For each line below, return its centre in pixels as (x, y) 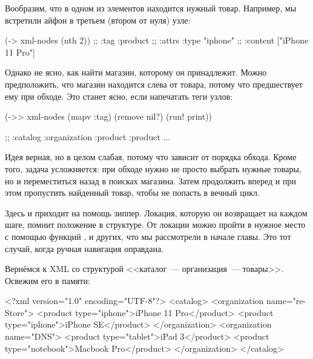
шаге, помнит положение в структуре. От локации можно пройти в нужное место (155, 225)
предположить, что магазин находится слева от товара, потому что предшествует (154, 84)
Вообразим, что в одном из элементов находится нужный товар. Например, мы (151, 8)
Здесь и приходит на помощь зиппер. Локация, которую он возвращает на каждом (156, 212)
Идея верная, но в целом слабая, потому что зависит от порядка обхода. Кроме (151, 157)
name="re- (286, 301)
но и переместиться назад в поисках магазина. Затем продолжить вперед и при (151, 180)
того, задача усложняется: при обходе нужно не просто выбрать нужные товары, (153, 168)
